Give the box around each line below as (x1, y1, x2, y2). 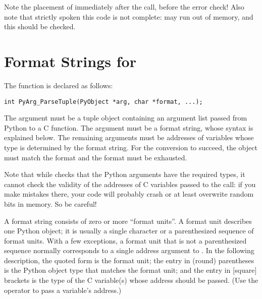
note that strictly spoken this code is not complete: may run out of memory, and (4, 11, 253, 22)
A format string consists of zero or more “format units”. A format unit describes (4, 215, 252, 226)
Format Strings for (4, 50, 136, 71)
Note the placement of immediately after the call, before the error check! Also (4, 2, 244, 12)
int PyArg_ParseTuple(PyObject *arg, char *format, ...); (4, 98, 203, 105)
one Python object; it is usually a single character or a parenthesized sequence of (4, 225, 254, 236)
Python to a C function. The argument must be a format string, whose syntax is (4, 122, 253, 133)
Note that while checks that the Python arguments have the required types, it (4, 169, 245, 180)
